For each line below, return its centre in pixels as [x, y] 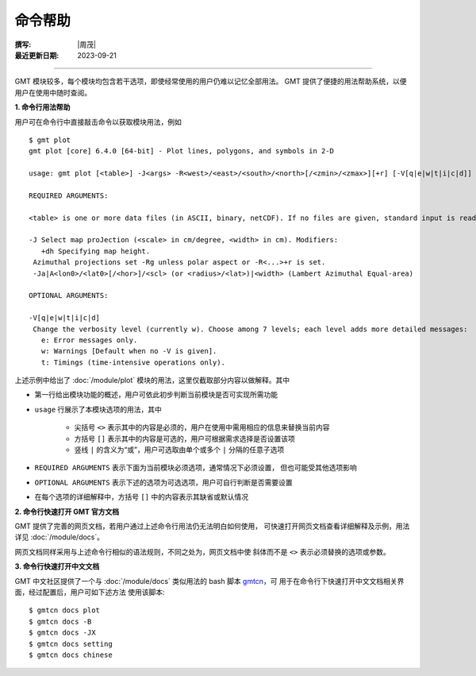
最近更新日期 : [37, 55]
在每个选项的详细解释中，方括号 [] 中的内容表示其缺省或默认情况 [142, 497]
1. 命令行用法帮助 [42, 107]
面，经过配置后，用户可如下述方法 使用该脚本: [90, 592]
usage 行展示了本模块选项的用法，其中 [98, 409]
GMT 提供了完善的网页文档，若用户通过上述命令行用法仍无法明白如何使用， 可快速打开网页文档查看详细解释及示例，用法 [212, 526]
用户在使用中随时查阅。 [53, 92]
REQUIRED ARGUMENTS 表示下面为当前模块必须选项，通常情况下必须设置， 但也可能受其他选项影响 [196, 468]
